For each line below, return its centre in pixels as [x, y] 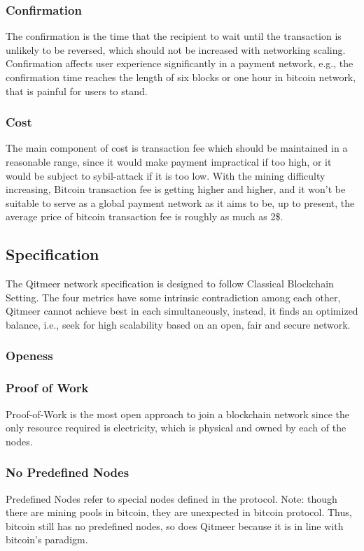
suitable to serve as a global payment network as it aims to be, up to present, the [180, 202]
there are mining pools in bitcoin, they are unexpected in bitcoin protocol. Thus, [179, 512]
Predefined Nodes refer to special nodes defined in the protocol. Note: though [171, 498]
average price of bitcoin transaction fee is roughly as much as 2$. [145, 216]
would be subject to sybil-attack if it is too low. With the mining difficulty [166, 175]
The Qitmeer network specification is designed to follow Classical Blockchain [170, 284]
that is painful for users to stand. [77, 91]
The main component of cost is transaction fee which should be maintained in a [177, 148]
